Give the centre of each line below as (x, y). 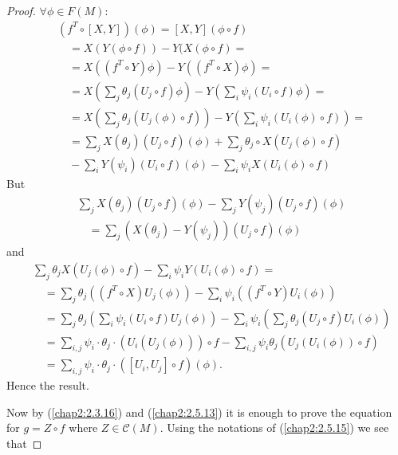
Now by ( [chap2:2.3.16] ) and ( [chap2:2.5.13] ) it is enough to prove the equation (199, 412)
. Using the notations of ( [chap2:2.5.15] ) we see (274, 428)
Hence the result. (48, 385)
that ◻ (24, 443)
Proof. (21, 10)
